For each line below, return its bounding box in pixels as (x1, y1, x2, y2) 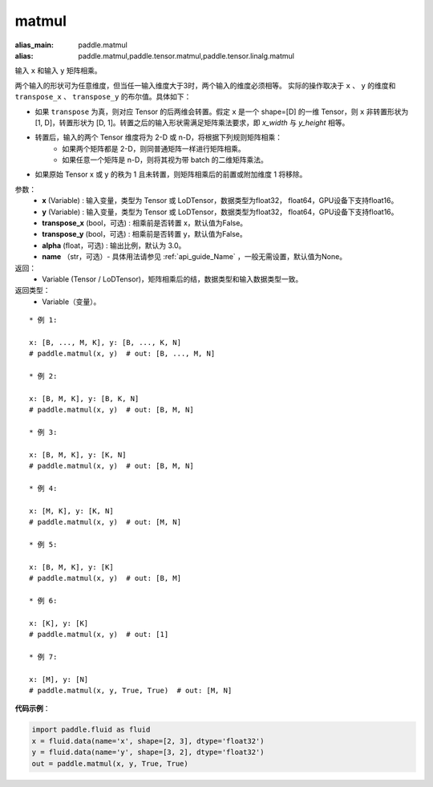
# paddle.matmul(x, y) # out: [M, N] (29, 517, 182, 527)
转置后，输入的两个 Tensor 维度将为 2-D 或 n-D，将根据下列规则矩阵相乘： (34, 132, 283, 142)
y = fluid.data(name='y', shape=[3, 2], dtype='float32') (31, 748, 265, 757)
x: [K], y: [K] (29, 619, 89, 627)
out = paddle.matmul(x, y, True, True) (31, 759, 188, 768)
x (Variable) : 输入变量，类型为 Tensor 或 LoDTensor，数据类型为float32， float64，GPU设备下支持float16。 (42, 196, 399, 205)
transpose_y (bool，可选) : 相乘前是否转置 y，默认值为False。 (42, 229, 248, 239)
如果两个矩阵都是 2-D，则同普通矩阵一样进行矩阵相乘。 (62, 144, 246, 153)
